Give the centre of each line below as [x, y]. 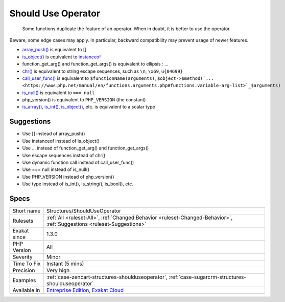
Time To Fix [27, 264]
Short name [27, 211]
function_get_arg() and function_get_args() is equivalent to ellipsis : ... [95, 64]
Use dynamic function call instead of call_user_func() [78, 162]
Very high [58, 270]
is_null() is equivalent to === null [58, 93]
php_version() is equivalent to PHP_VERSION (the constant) [84, 100]
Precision [24, 270]
